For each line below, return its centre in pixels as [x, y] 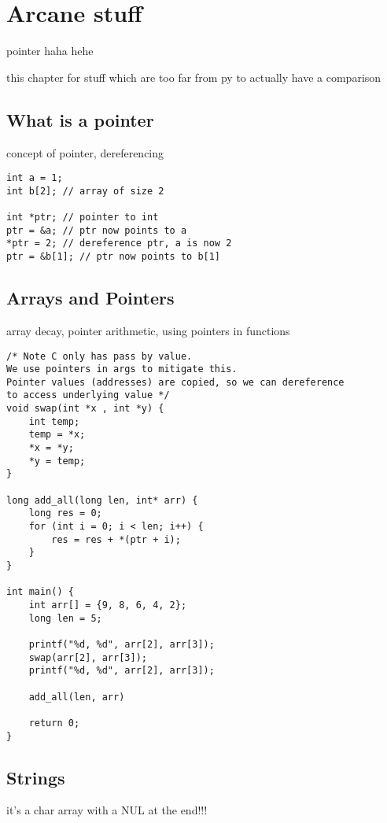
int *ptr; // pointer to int [83, 218]
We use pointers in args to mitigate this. [122, 369]
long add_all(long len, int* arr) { [102, 500]
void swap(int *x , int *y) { [85, 409]
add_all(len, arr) [77, 697]
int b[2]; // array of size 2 [85, 191]
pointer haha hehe [50, 51]
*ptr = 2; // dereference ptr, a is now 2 [119, 244]
